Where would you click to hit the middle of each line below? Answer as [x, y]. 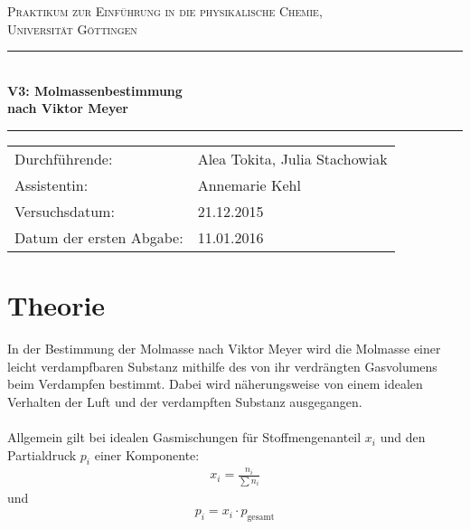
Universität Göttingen [72, 28]
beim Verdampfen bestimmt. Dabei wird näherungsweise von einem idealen [215, 384]
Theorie [56, 305]
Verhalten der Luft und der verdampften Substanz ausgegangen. [185, 401]
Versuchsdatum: [65, 211]
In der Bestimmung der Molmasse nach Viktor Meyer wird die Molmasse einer [224, 349]
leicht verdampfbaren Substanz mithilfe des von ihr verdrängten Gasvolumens [222, 366]
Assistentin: [52, 184]
